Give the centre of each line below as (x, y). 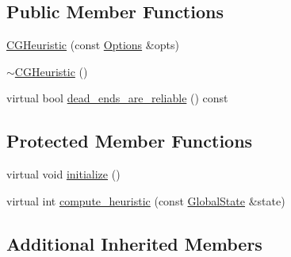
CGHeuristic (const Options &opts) (93, 45)
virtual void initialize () (63, 174)
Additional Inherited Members (134, 243)
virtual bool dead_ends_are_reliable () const (117, 98)
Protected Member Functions (130, 141)
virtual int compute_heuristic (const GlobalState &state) (146, 200)
